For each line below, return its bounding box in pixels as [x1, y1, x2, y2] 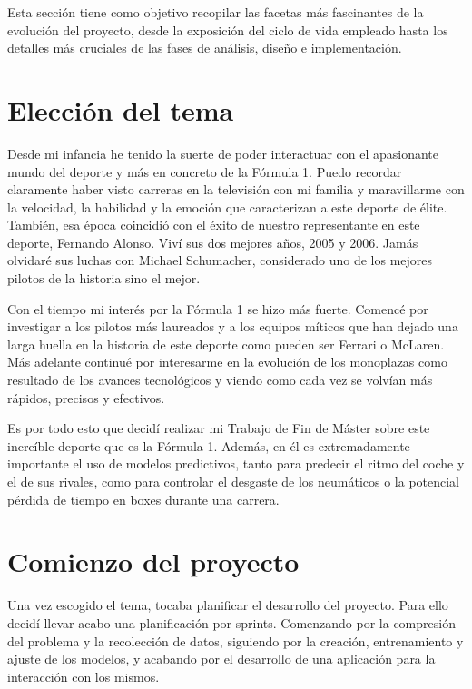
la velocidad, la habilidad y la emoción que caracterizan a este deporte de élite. [7, 197, 447, 216]
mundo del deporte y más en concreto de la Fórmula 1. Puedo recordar [7, 162, 402, 181]
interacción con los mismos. [7, 666, 160, 685]
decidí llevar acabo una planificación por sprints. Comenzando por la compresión [7, 613, 456, 632]
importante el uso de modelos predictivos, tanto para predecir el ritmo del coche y [7, 454, 465, 473]
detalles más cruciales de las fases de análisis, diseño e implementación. [7, 38, 402, 57]
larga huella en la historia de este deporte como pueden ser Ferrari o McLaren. [7, 334, 445, 353]
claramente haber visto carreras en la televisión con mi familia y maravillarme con [7, 180, 465, 199]
